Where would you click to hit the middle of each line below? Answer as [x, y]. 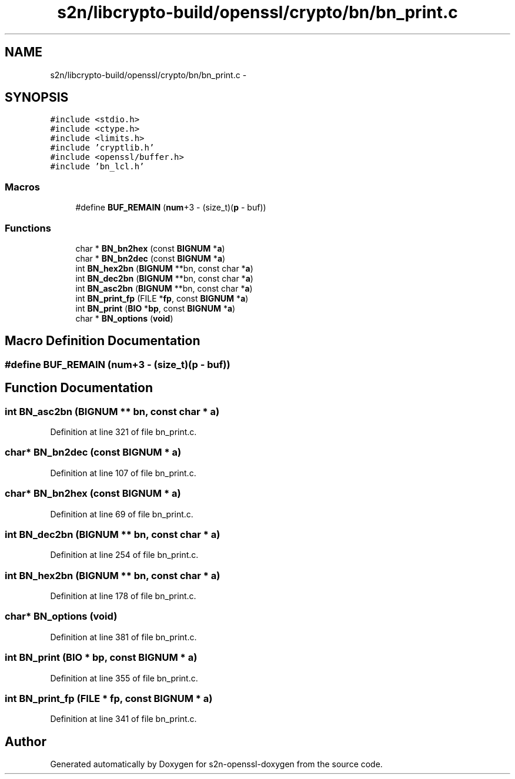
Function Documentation [79, 388]
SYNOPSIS [37, 98]
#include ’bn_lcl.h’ [97, 167]
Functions [28, 228]
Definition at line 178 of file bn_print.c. [123, 596]
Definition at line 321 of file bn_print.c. [123, 432]
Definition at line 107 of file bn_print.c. [123, 473]
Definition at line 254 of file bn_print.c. [124, 555]
